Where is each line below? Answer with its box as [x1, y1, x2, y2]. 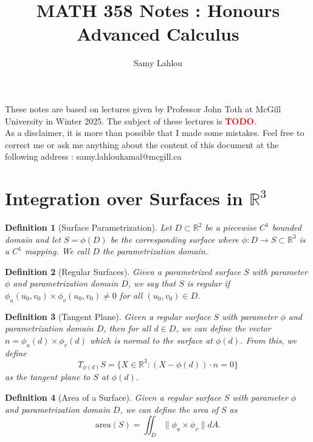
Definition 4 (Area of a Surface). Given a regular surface [5, 390, 221, 403]
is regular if [187, 277, 230, 290]
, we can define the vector [176, 322, 271, 335]
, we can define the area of [120, 403, 218, 415]
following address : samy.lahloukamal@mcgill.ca [5, 150, 182, 163]
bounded [272, 221, 301, 233]
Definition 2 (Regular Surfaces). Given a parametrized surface [5, 265, 241, 277]
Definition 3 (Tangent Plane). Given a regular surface [5, 310, 211, 322]
